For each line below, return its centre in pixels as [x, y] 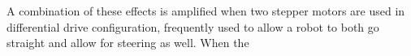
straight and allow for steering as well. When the [128, 43]
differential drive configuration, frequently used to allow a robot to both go [193, 26]
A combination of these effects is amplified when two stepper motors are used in [206, 11]
